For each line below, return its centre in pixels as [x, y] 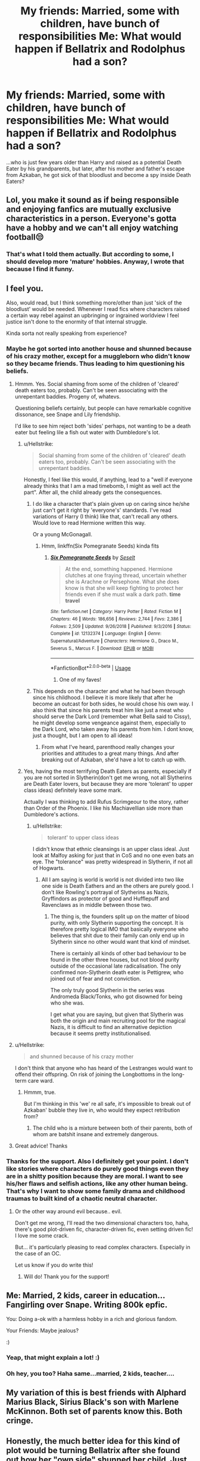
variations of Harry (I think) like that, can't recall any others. [105, 517]
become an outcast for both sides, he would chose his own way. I [113, 704]
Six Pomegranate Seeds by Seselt [93, 558]
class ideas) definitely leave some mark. [73, 790]
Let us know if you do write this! [54, 1265]
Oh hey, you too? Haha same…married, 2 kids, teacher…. [90, 1373]
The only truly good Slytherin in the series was [107, 990]
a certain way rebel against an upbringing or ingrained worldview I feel [93, 315]
